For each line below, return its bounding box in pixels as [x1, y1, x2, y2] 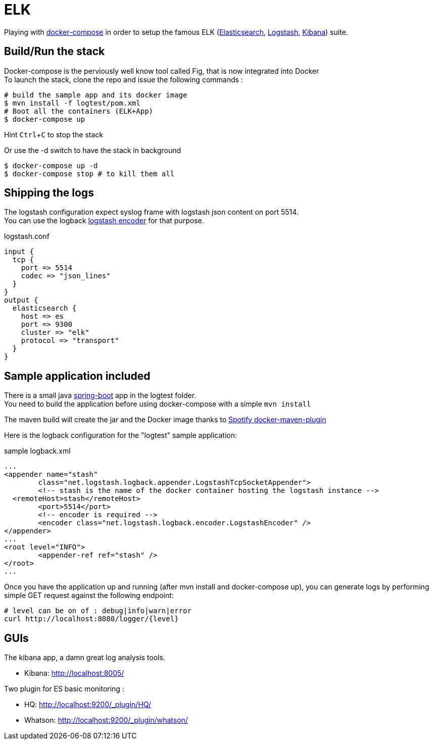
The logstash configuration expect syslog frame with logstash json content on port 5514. [4, 208, 299, 217]
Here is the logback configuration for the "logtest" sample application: [4, 431, 237, 440]
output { [4, 296, 38, 305]
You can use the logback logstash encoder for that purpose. [4, 216, 204, 225]
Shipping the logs [4, 186, 94, 200]
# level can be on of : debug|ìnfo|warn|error [4, 607, 191, 615]
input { [4, 247, 34, 256]
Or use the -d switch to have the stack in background [4, 145, 181, 155]
